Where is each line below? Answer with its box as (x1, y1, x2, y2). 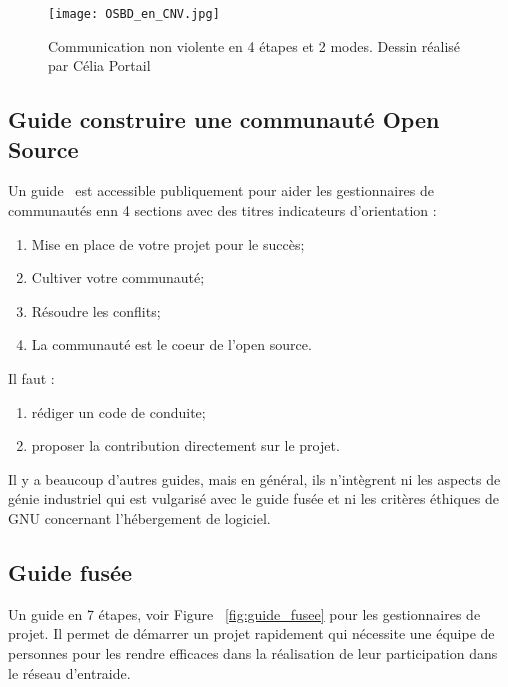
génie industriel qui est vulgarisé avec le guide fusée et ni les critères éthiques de (8, 488, 500, 509)
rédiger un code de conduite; (31, 401, 206, 422)
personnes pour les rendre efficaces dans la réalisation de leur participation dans (8, 642, 498, 663)
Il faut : (8, 368, 55, 388)
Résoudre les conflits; (31, 300, 161, 321)
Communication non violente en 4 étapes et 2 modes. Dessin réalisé (48, 35, 461, 56)
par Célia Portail (48, 55, 151, 76)
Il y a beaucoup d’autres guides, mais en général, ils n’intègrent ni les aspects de (8, 468, 501, 489)
